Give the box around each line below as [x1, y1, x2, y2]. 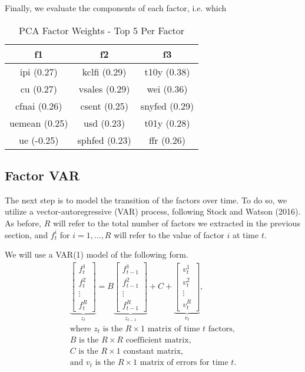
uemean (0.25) [9, 116, 68, 130]
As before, [5, 216, 41, 229]
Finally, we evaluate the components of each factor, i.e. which [5, 2, 227, 14]
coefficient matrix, [125, 336, 191, 345]
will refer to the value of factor [114, 228, 224, 241]
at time [232, 228, 259, 241]
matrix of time [147, 324, 200, 333]
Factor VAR [5, 166, 80, 184]
